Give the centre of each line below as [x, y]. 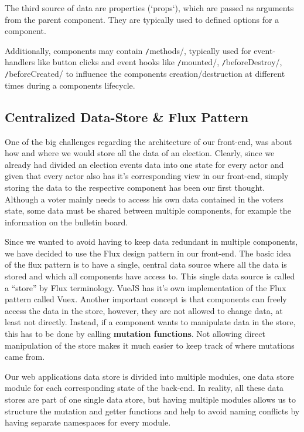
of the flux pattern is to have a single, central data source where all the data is [146, 264]
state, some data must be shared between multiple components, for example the [148, 210]
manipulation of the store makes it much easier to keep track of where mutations [150, 345]
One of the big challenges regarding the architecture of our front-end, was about [148, 141]
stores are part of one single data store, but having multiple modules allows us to [150, 399]
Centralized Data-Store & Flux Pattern [127, 117]
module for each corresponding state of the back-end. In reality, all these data [144, 388]
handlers [20, 62]
